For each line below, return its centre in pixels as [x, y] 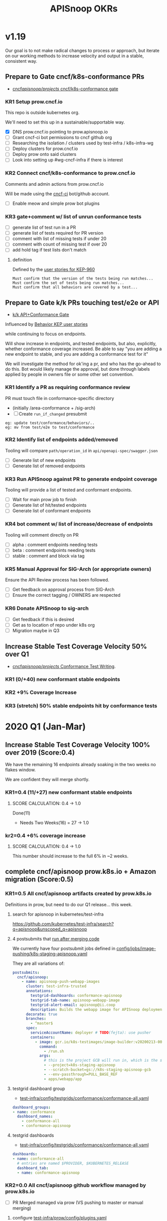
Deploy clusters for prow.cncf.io [45, 149]
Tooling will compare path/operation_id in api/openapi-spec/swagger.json [82, 450]
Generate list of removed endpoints [49, 466]
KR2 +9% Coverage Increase [41, 692]
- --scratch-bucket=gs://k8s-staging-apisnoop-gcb [97, 1070]
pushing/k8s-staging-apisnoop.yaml [50, 953]
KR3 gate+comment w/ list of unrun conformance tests [73, 216]
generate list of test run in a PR [44, 228]
